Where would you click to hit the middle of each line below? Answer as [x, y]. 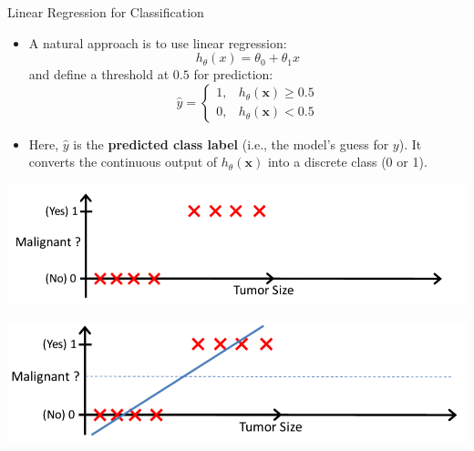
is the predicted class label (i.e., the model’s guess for [231, 143]
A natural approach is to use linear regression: [158, 42]
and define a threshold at [99, 74]
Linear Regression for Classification [106, 12]
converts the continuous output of [123, 162]
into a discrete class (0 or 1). [347, 162]
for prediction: [233, 74]
